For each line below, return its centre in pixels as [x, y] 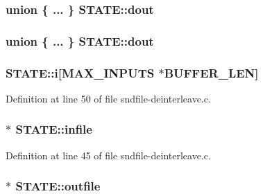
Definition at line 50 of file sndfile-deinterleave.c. [108, 98]
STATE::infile [54, 129]
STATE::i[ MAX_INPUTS [80, 72]
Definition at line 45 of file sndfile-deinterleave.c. [108, 155]
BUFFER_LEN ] [211, 72]
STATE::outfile [58, 186]
